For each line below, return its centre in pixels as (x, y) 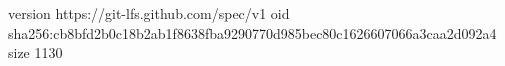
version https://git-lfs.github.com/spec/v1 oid (149, 13)
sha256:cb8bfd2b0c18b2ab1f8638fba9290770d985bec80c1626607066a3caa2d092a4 (252, 32)
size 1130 (35, 52)
